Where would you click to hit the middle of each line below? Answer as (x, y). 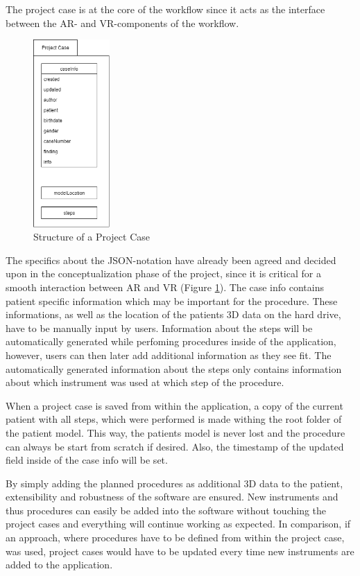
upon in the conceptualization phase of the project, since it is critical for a (163, 273)
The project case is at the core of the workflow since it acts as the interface (165, 9)
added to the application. (59, 565)
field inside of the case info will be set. (87, 460)
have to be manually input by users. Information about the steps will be (159, 328)
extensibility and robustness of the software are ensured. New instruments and (172, 497)
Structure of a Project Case (92, 237)
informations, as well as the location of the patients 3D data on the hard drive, (173, 314)
